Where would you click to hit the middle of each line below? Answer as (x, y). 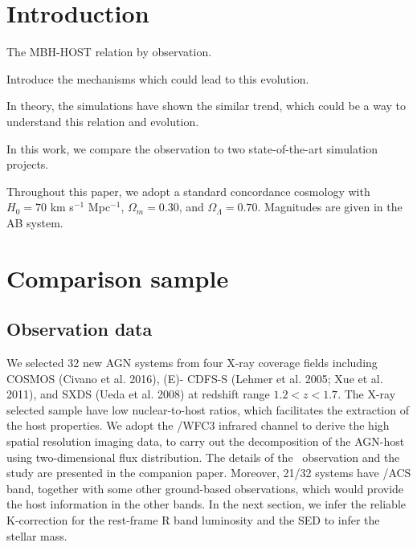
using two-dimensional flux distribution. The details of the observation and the (203, 457)
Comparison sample (118, 278)
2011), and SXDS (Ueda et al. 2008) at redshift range (138, 394)
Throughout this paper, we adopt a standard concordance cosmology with (188, 191)
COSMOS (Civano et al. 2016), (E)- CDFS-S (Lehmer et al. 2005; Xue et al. (195, 378)
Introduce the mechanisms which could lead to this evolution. (158, 78)
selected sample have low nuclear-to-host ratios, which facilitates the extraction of (208, 409)
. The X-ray (367, 394)
